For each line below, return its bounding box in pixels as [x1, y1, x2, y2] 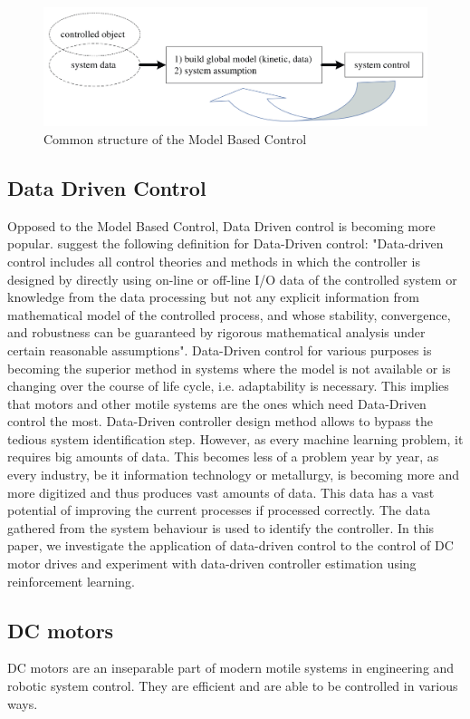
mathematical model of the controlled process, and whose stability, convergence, [7, 305, 451, 324]
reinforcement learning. [7, 571, 135, 590]
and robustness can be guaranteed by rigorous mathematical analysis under [7, 323, 426, 342]
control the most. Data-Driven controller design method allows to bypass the [7, 412, 433, 431]
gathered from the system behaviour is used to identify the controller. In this [7, 518, 435, 537]
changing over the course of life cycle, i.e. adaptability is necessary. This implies [7, 376, 449, 395]
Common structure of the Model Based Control [43, 129, 307, 148]
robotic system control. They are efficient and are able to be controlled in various [7, 676, 458, 695]
